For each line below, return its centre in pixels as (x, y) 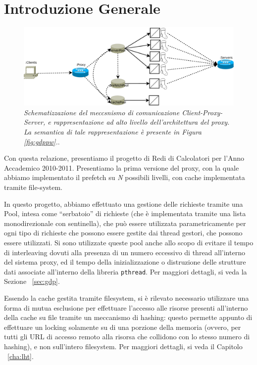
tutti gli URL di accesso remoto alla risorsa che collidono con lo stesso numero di (127, 337)
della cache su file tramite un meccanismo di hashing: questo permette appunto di (128, 317)
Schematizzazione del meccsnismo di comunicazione (102, 112)
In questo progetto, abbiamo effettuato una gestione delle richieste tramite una (124, 204)
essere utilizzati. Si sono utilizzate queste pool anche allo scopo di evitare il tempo (129, 243)
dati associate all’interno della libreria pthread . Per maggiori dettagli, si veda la (126, 271)
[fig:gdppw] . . (42, 141)
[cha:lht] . (21, 356)
